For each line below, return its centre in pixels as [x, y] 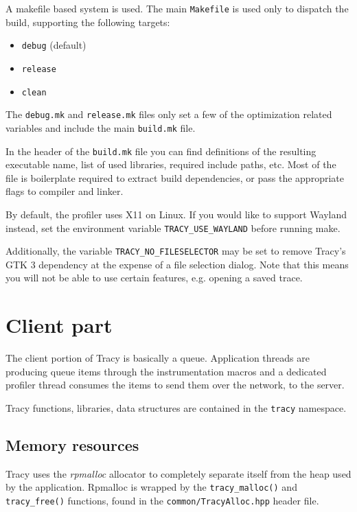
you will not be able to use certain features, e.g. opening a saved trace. [154, 278]
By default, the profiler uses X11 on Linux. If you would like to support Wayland [176, 214]
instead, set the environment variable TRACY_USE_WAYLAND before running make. [173, 228]
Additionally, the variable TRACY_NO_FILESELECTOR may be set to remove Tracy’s [176, 251]
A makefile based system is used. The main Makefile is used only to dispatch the [177, 8]
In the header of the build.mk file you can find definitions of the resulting [161, 151]
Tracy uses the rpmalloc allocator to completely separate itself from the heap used [178, 473]
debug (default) [54, 45]
